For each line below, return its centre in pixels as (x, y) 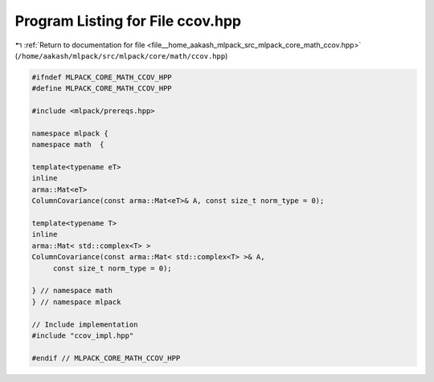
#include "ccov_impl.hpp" (83, 335)
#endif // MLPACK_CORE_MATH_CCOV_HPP (106, 358)
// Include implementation (85, 324)
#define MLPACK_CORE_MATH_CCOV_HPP (102, 89)
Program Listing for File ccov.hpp (128, 21)
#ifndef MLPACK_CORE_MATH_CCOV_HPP (102, 77)
